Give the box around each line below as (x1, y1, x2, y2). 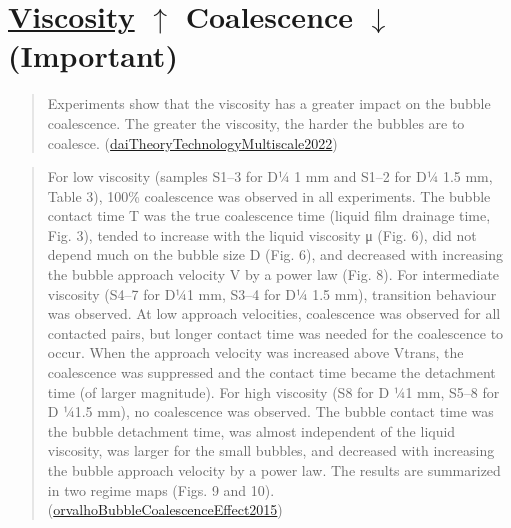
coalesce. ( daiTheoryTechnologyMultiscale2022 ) (47, 132, 338, 153)
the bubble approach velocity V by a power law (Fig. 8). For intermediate (47, 264, 500, 285)
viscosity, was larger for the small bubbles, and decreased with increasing (47, 440, 495, 461)
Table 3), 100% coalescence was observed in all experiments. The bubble (47, 185, 491, 206)
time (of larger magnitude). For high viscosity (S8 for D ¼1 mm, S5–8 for (47, 381, 500, 402)
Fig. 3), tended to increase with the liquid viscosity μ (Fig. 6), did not (47, 224, 477, 245)
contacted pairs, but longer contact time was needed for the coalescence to (47, 322, 504, 343)
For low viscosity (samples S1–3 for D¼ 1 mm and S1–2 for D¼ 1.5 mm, (47, 166, 493, 187)
